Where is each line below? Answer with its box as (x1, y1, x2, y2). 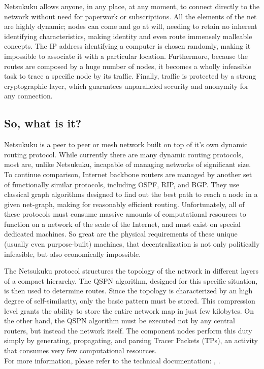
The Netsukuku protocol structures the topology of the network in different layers (4, 265, 259, 276)
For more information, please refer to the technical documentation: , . (4, 355, 220, 365)
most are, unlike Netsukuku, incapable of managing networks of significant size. (4, 159, 251, 170)
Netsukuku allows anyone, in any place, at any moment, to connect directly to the (4, 1, 260, 11)
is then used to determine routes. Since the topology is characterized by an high (4, 285, 253, 296)
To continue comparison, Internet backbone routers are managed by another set (4, 169, 252, 179)
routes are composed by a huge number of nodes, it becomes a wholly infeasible (4, 60, 251, 71)
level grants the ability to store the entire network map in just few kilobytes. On (4, 305, 254, 316)
